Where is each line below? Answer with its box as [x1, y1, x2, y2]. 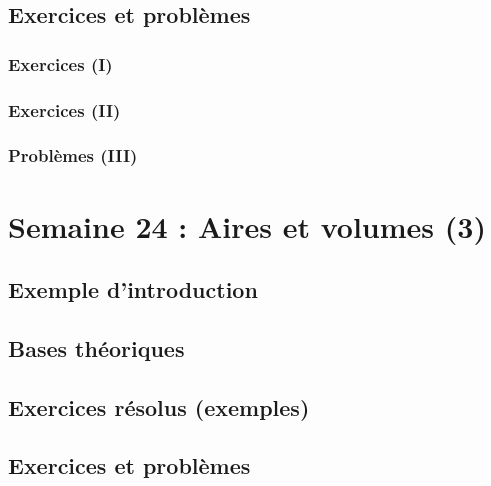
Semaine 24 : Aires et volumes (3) [8, 205, 486, 246]
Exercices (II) [8, 97, 121, 122]
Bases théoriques [8, 332, 185, 363]
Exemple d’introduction [8, 274, 258, 305]
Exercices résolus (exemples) [8, 391, 310, 422]
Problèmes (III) [8, 143, 138, 168]
